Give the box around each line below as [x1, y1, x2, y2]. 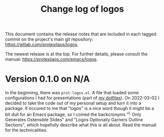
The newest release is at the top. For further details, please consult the [5, 51, 148, 57]
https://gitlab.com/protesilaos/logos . [5, 42, 79, 48]
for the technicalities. [5, 127, 48, 133]
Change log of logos [40, 3, 124, 15]
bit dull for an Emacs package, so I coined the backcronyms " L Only [5, 110, 141, 117]
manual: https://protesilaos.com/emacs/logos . [5, 56, 98, 62]
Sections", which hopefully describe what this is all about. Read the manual [5, 122, 157, 128]
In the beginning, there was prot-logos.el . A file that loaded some [5, 90, 139, 96]
